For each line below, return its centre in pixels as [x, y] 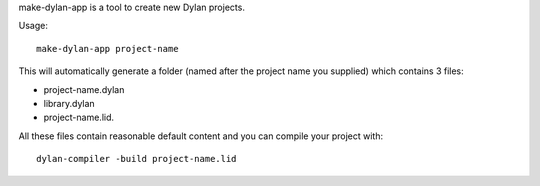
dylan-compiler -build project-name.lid [136, 159]
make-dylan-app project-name [107, 48]
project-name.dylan [84, 89]
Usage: [33, 26]
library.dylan [69, 103]
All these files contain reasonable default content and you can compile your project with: [201, 136]
